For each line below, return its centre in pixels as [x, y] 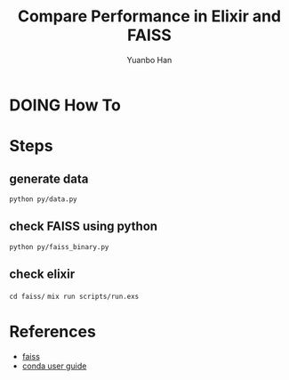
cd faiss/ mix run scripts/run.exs [74, 296]
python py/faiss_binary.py [59, 247]
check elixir [42, 275]
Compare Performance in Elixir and [149, 16]
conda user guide [54, 366]
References [52, 331]
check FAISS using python [84, 226]
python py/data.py [43, 199]
